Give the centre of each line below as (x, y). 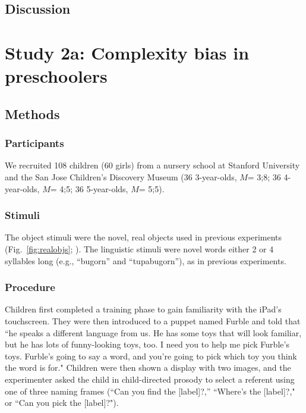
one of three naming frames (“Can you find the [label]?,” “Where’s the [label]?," (150, 391)
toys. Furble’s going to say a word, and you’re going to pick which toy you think (151, 356)
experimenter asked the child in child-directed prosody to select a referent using (150, 379)
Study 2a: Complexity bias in (127, 52)
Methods (32, 113)
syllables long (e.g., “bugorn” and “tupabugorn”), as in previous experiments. (146, 260)
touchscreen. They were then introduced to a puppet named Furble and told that (153, 320)
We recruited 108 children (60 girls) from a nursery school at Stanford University (152, 165)
